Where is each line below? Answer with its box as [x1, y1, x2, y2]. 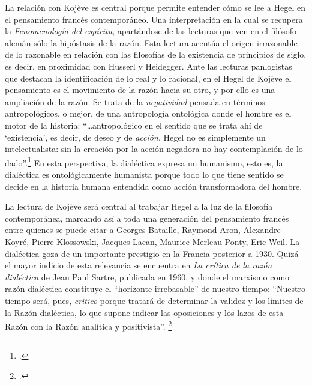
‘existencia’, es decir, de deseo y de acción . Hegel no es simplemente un [5, 130, 266, 143]
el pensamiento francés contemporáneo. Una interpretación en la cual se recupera [5, 13, 303, 25]
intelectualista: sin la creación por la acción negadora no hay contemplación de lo [5, 142, 303, 155]
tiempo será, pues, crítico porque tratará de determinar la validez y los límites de [5, 294, 304, 306]
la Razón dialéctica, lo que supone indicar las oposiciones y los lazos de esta [5, 306, 284, 318]
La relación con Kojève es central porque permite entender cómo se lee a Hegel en [5, 1, 305, 13]
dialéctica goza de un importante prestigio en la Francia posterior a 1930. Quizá [5, 247, 299, 259]
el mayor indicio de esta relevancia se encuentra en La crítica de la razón [5, 259, 272, 271]
